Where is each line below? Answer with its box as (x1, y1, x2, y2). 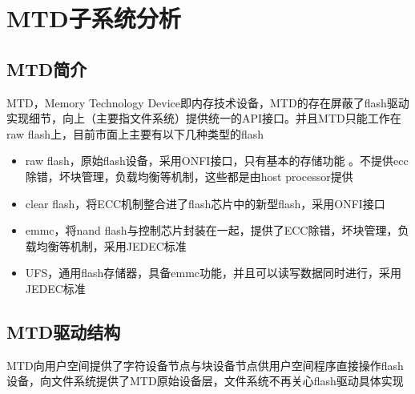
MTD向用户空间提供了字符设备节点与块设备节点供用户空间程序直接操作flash (6, 356, 404, 373)
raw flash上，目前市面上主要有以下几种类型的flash (6, 125, 264, 142)
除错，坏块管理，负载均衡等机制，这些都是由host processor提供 (25, 167, 353, 184)
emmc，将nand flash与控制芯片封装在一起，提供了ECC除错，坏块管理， (25, 222, 398, 239)
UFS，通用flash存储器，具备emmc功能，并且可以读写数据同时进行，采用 (25, 264, 402, 281)
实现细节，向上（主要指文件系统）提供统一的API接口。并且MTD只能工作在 (6, 110, 401, 127)
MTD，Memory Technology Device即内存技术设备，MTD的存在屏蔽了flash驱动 (6, 94, 409, 111)
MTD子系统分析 (6, 2, 181, 34)
